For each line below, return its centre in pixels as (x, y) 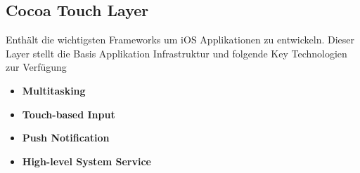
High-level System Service (86, 161)
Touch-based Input (69, 114)
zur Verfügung (36, 67)
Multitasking (54, 90)
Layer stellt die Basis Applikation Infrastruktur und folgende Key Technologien (176, 53)
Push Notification (66, 138)
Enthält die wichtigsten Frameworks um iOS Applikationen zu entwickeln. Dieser (180, 40)
